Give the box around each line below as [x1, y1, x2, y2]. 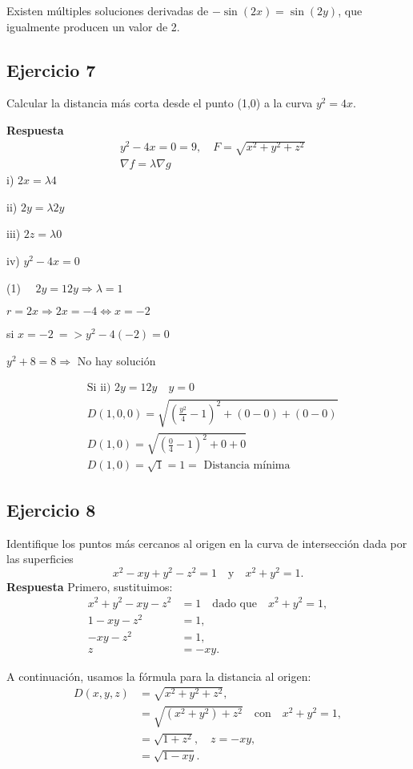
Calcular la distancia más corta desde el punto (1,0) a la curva [6, 95, 313, 111]
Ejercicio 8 [6, 497, 96, 521]
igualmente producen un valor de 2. [6, 18, 180, 34]
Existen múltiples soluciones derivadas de [6, 2, 209, 18]
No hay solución [77, 352, 156, 368]
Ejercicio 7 [6, 57, 96, 82]
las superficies [6, 550, 74, 567]
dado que [212, 598, 257, 610]
